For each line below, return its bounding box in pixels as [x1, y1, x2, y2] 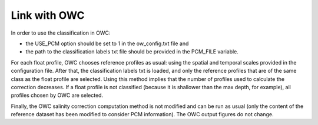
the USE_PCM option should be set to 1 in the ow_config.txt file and [25, 40, 189, 47]
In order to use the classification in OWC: [11, 29, 111, 36]
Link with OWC [11, 9, 85, 22]
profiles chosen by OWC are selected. [11, 92, 103, 99]
